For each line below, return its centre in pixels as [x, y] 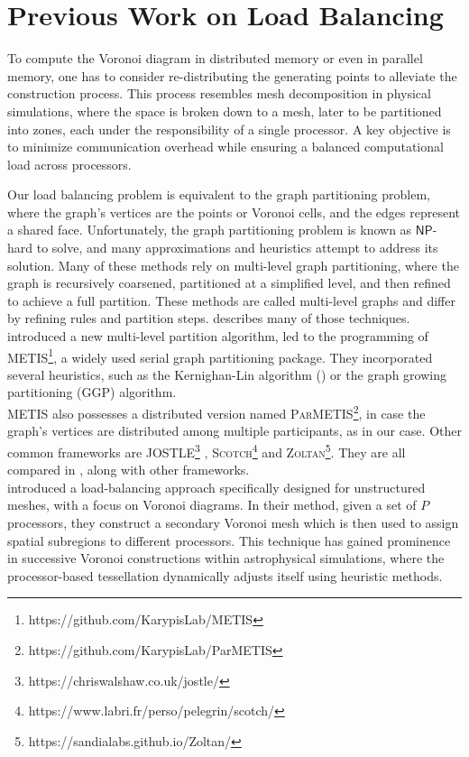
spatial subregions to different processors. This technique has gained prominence [229, 540]
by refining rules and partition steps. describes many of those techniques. [209, 318]
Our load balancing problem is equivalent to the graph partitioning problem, [219, 194]
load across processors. [69, 164]
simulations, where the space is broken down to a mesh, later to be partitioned [225, 111]
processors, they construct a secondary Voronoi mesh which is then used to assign [233, 522]
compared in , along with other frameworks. [129, 470]
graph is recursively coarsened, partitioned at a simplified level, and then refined [229, 283]
